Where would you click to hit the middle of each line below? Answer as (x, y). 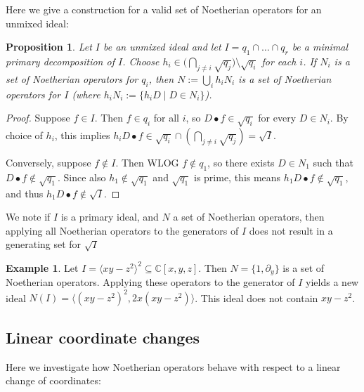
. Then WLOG (147, 162)
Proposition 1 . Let (49, 47)
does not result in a (291, 230)
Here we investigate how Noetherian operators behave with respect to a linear (173, 366)
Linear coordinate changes (103, 337)
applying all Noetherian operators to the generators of (122, 230)
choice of (24, 135)
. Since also (82, 177)
